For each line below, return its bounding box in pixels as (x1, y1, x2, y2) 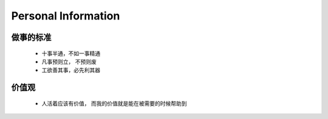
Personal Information (11, 9, 120, 22)
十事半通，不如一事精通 (41, 49, 100, 57)
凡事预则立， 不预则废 (41, 58, 97, 65)
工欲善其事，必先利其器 (41, 67, 100, 74)
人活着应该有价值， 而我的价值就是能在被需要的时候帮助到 (41, 100, 187, 107)
